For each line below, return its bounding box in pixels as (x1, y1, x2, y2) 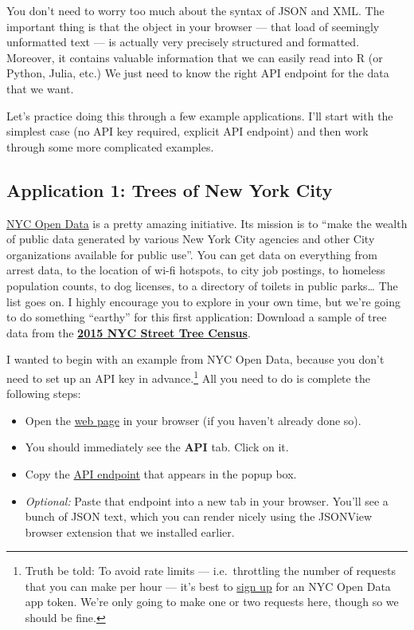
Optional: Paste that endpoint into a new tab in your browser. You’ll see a (25, 492, 389, 509)
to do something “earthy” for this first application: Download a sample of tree (6, 309, 387, 325)
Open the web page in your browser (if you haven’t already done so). (25, 411, 361, 428)
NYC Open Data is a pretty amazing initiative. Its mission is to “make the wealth (6, 215, 408, 231)
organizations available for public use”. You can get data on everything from (6, 246, 377, 262)
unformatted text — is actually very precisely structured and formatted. (6, 33, 360, 50)
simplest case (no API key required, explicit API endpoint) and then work (6, 123, 369, 140)
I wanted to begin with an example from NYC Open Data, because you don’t (6, 351, 385, 368)
